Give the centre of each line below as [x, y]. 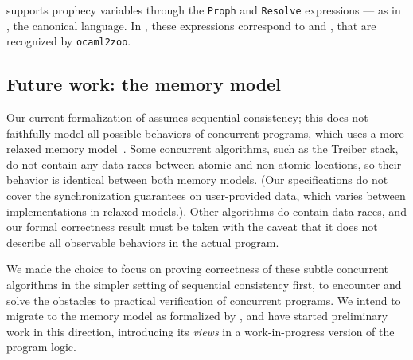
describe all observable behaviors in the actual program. [143, 242]
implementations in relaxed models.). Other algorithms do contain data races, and [206, 211]
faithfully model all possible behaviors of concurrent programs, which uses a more [205, 133]
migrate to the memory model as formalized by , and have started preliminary [197, 316]
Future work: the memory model [144, 84]
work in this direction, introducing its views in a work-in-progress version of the [201, 331]
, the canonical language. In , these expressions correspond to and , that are [191, 25]
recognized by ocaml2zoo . [69, 41]
